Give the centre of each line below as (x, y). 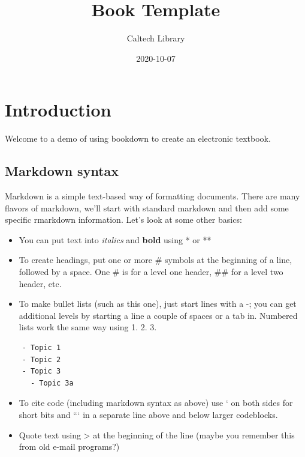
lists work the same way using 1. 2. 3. (88, 327)
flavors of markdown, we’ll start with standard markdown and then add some (147, 207)
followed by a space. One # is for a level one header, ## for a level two (151, 272)
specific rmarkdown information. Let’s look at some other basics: (123, 219)
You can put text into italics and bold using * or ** (115, 239)
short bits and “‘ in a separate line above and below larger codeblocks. (148, 414)
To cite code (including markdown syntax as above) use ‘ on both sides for (156, 403)
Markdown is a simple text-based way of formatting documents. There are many (152, 196)
